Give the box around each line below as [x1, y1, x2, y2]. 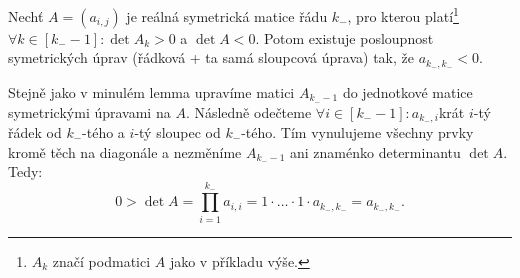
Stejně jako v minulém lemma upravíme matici [8, 81, 295, 102]
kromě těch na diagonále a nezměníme [8, 141, 242, 162]
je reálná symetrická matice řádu [126, 5, 328, 26]
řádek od [8, 122, 62, 143]
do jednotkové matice [342, 81, 473, 102]
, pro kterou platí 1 [347, 3, 459, 26]
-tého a [82, 122, 125, 143]
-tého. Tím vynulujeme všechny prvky [241, 122, 474, 143]
